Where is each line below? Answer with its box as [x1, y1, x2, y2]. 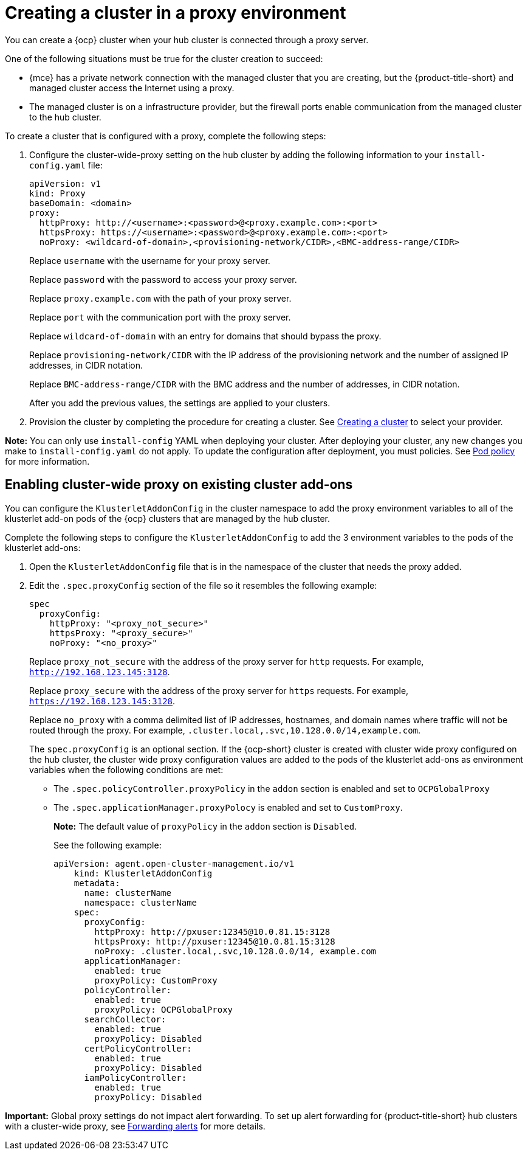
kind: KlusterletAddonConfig [74, 868, 213, 878]
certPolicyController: [84, 1043, 192, 1053]
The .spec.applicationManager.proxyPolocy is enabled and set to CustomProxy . [53, 802, 403, 813]
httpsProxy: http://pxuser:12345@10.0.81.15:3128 [94, 936, 335, 946]
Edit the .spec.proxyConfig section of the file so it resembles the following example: [29, 580, 377, 591]
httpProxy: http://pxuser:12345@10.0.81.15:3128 [94, 926, 331, 937]
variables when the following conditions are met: [29, 764, 224, 775]
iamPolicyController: [84, 1072, 187, 1083]
